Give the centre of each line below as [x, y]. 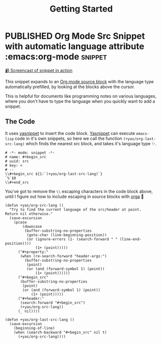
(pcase [20, 222]
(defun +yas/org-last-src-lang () [40, 320]
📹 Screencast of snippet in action [39, 70]
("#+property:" [33, 252]
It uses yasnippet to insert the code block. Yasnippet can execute [70, 133]
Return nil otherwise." [29, 214]
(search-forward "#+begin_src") [53, 303]
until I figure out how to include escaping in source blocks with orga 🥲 [74, 196]
